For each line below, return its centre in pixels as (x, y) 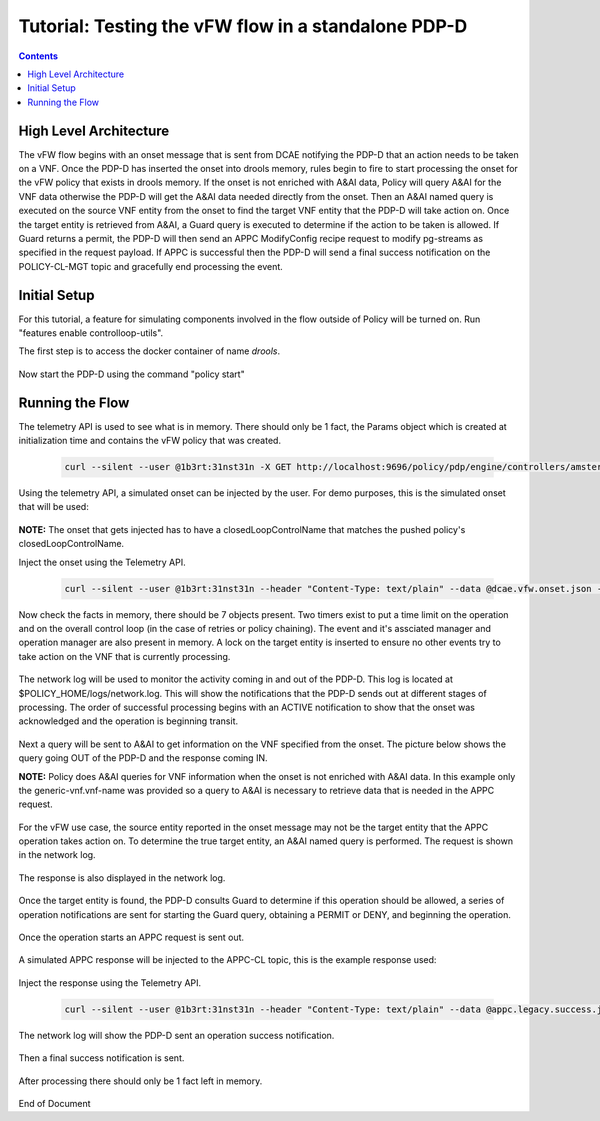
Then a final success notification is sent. (101, 1058)
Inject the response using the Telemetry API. (110, 982)
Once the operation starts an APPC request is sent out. (131, 937)
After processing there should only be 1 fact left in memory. (140, 1081)
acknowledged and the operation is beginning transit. (128, 721)
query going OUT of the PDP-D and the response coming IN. (143, 758)
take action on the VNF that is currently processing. (124, 656)
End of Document (54, 1103)
